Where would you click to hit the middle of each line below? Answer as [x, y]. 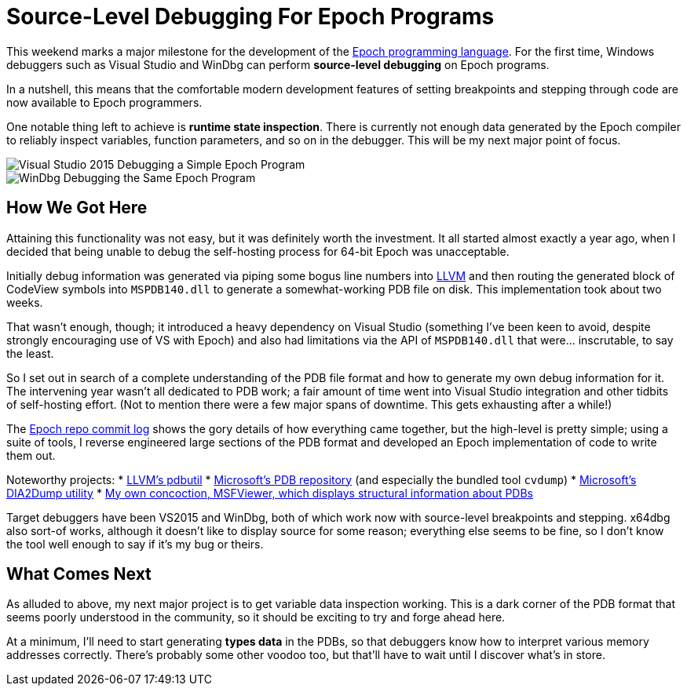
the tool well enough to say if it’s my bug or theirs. [135, 544]
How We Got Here [77, 208]
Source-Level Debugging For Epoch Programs [250, 16]
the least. [30, 353]
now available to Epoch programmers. [104, 102]
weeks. [25, 302]
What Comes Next [79, 574]
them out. [31, 455]
